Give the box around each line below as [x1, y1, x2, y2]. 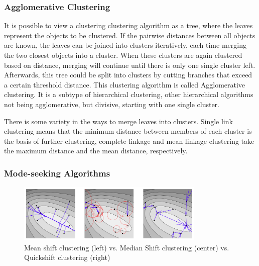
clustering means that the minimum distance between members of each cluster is [4, 126, 252, 136]
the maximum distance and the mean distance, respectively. [4, 145, 188, 156]
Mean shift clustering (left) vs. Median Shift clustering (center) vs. [24, 242, 229, 252]
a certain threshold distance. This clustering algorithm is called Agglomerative [4, 79, 245, 90]
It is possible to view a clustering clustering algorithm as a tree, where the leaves [4, 20, 253, 31]
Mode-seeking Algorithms [4, 166, 110, 179]
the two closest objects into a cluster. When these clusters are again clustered [4, 50, 242, 60]
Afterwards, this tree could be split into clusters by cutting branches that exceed [4, 69, 252, 80]
